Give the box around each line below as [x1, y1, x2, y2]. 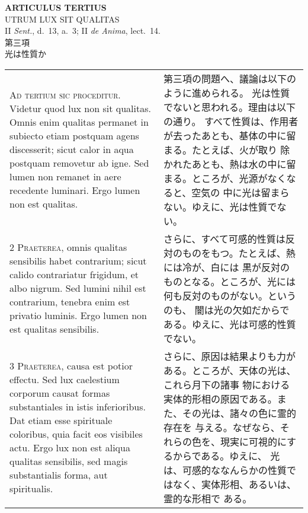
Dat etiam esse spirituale [9, 413, 113, 427]
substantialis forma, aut [9, 467, 108, 482]
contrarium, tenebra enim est [9, 295, 130, 309]
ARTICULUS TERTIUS [5, 1, 107, 13]
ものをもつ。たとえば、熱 [182, 246, 296, 260]
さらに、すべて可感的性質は [163, 231, 285, 246]
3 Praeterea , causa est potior [9, 358, 133, 372]
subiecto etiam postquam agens [9, 129, 139, 143]
